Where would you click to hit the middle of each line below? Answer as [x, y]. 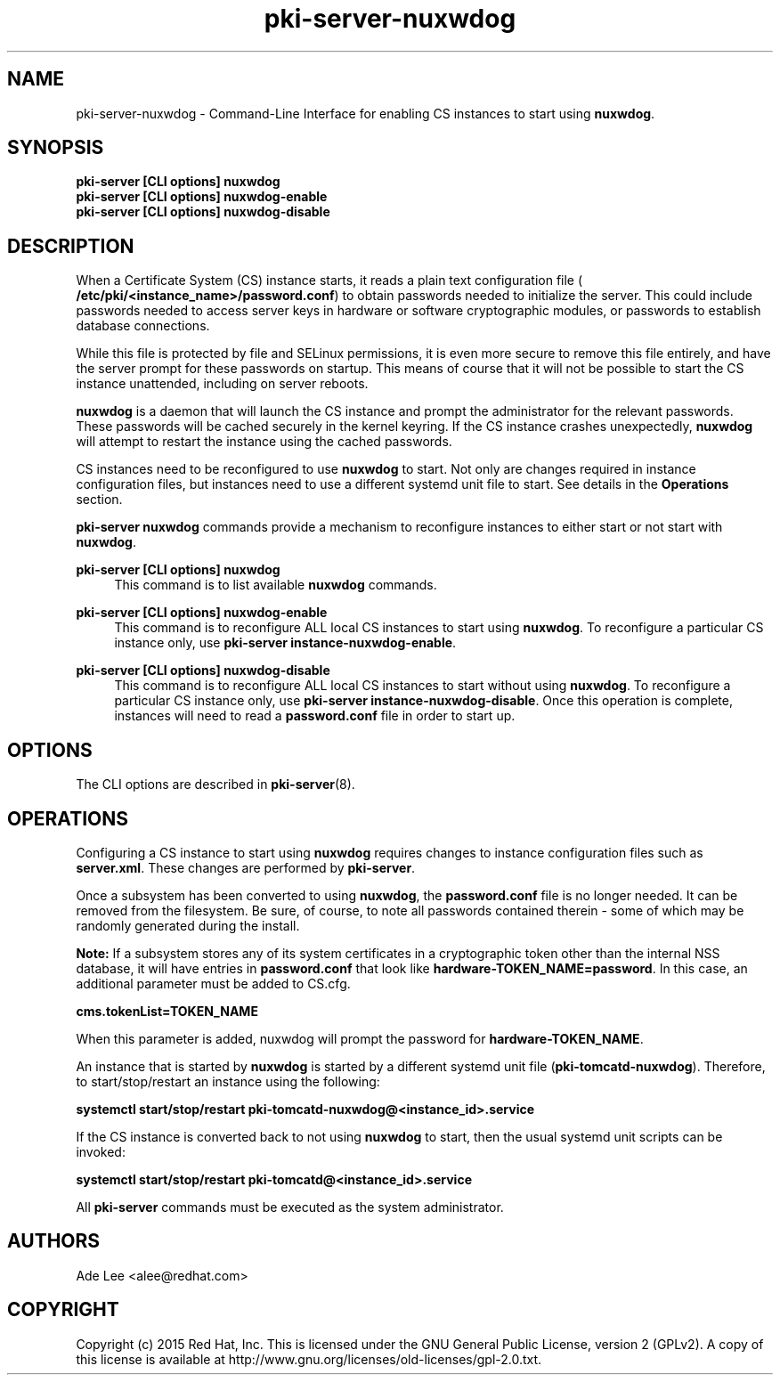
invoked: [101, 1151]
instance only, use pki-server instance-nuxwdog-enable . [285, 643]
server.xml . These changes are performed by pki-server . [246, 867]
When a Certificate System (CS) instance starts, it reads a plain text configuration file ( [329, 280]
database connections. [143, 326]
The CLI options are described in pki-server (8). [215, 784]
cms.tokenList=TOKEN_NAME [167, 1011]
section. [99, 500]
